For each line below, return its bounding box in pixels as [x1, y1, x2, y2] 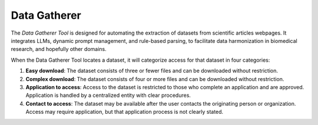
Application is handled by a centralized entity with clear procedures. [25, 92, 191, 99]
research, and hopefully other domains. [11, 46, 107, 53]
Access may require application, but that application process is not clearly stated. [25, 109, 224, 116]
